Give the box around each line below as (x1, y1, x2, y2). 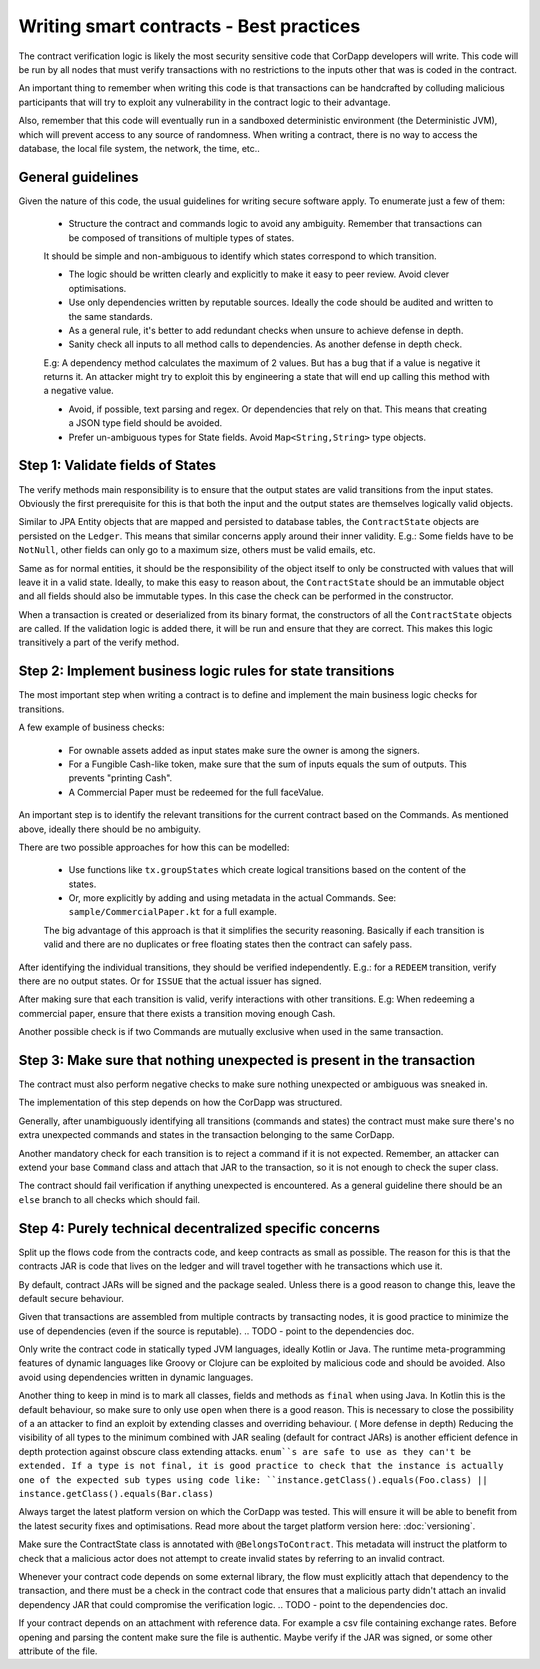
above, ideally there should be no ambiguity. (18, 823, 202, 835)
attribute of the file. (18, 1645, 98, 1657)
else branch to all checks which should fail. (18, 1193, 200, 1205)
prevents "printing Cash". (68, 772, 173, 784)
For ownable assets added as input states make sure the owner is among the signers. (68, 744, 420, 756)
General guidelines (18, 168, 139, 185)
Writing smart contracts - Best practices (18, 15, 361, 37)
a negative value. (43, 385, 114, 397)
